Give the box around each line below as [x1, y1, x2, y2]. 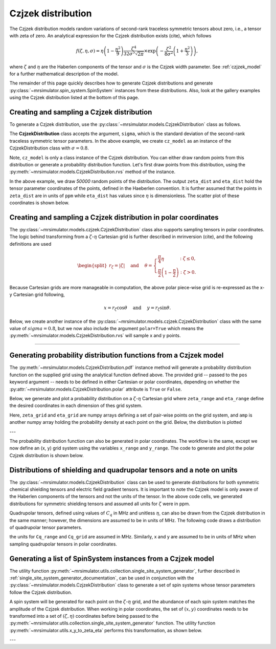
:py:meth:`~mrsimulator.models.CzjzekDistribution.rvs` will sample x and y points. [9, 333, 181, 339]
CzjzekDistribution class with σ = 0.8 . [9, 145, 89, 151]
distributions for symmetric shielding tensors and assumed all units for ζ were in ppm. [9, 501, 190, 507]
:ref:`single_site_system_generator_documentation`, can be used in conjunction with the [9, 575, 194, 581]
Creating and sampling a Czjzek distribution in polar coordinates [9, 213, 219, 222]
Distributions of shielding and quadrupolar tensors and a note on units [9, 466, 238, 474]
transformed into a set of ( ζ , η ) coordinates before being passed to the [9, 613, 159, 619]
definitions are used [9, 241, 52, 247]
